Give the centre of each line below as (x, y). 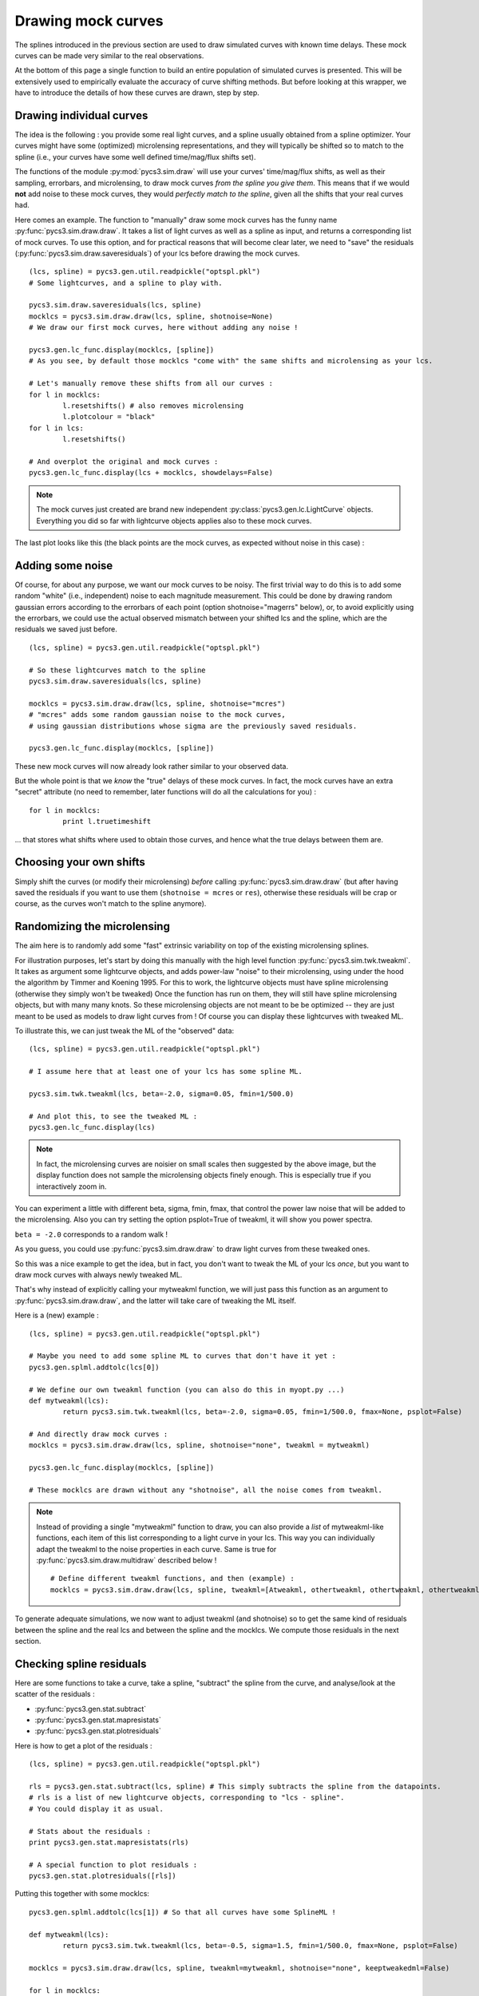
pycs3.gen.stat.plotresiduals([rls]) (103, 1876)
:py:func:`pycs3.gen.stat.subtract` (91, 1709)
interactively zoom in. (71, 1186)
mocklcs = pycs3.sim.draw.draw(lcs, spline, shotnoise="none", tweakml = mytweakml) (200, 1446)
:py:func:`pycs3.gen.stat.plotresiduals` (98, 1731)
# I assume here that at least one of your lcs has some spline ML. (166, 1071)
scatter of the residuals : (55, 1694)
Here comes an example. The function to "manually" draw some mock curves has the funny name (176, 220)
